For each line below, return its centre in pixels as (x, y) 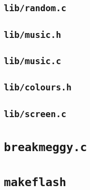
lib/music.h (33, 35)
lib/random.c (35, 8)
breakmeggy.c (45, 147)
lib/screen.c (35, 114)
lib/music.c (33, 61)
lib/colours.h (38, 87)
